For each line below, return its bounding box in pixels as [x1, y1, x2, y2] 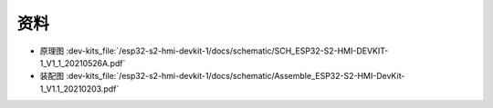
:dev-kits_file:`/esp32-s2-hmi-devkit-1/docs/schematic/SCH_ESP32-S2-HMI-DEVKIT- [65, 45, 389, 56]
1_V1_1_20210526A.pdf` [39, 57, 126, 68]
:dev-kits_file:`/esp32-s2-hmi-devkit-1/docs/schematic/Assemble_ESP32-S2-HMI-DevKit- [65, 71, 405, 82]
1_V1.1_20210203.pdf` [39, 83, 120, 94]
